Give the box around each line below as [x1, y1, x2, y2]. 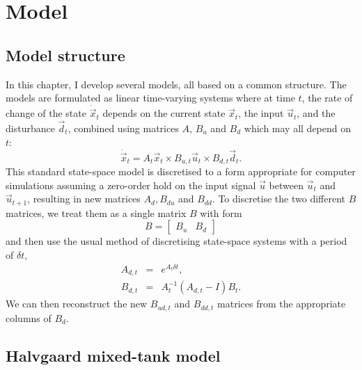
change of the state [6, 106, 86, 120]
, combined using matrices [68, 121, 179, 136]
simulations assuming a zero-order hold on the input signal [6, 177, 256, 192]
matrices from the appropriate [217, 296, 346, 311]
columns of [6, 310, 52, 325]
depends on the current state [102, 106, 226, 120]
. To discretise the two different [212, 191, 345, 206]
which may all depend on [244, 121, 352, 136]
